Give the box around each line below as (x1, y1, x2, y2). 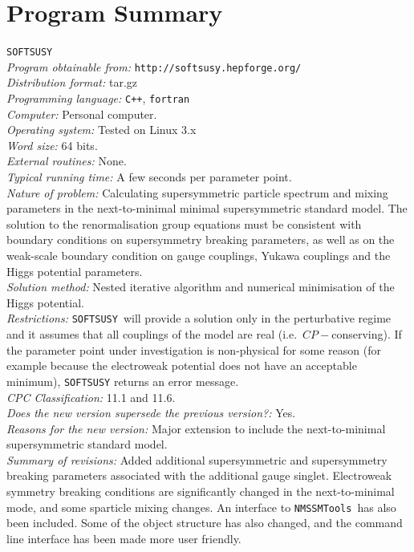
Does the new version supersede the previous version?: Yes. (6, 404, 296, 421)
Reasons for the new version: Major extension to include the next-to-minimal (6, 420, 386, 436)
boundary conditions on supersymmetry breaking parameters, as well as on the (6, 231, 395, 248)
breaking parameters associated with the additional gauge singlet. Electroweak (6, 467, 392, 484)
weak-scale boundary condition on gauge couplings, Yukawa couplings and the (6, 247, 391, 264)
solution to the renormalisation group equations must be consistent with (6, 215, 362, 232)
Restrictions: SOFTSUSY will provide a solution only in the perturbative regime (6, 310, 392, 327)
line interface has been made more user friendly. (6, 530, 241, 546)
